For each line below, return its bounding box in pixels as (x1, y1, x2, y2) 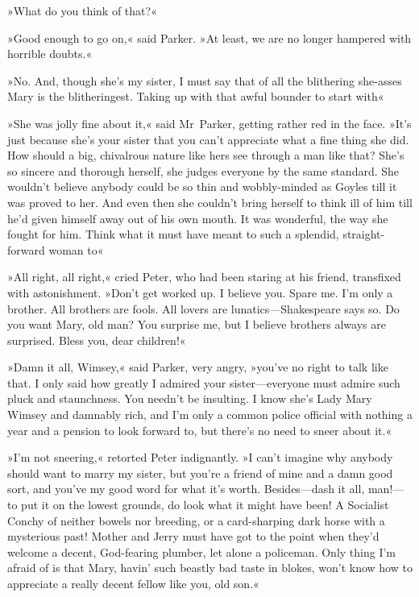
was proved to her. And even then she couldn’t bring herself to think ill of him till (7, 193, 413, 210)
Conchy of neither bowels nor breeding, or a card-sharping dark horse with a (7, 512, 385, 529)
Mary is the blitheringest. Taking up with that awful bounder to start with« (7, 88, 384, 105)
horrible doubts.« (7, 45, 93, 62)
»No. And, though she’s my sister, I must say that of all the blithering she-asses (7, 72, 402, 89)
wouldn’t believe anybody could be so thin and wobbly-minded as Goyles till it (7, 178, 397, 195)
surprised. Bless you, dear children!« (7, 331, 186, 348)
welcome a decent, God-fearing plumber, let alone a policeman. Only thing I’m (7, 543, 396, 560)
